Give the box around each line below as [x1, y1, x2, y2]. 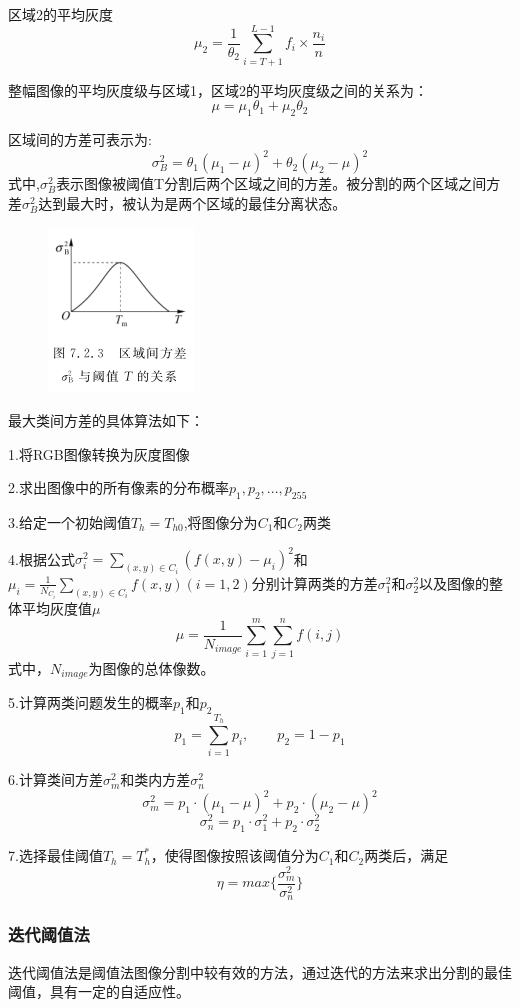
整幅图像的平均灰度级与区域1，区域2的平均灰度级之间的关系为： [8, 79, 428, 100]
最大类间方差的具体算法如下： [8, 409, 204, 430]
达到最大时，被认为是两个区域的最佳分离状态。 [38, 192, 347, 213]
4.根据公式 [8, 548, 75, 569]
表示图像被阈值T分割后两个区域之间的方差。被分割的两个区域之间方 [56, 173, 501, 194]
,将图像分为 [183, 511, 258, 532]
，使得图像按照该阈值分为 [150, 845, 319, 866]
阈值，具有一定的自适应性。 [8, 981, 190, 1002]
